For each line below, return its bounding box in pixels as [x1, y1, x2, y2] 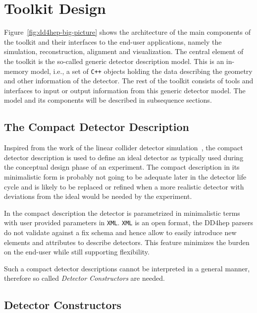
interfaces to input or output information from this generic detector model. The [4, 85, 246, 95]
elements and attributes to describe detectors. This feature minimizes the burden [4, 237, 250, 247]
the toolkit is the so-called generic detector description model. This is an [4, 56, 224, 66]
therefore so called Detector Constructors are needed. [4, 273, 165, 283]
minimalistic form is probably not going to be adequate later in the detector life [4, 171, 247, 182]
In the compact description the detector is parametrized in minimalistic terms [4, 207, 240, 218]
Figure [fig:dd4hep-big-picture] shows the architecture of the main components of [4, 27, 251, 37]
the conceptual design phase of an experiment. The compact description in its [4, 162, 240, 172]
